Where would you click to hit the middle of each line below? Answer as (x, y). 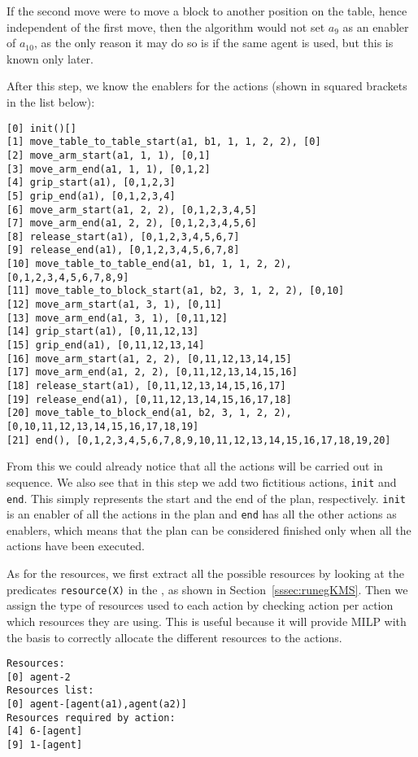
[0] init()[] (41, 128)
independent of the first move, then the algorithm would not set (166, 26)
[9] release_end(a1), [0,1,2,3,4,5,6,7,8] (123, 250)
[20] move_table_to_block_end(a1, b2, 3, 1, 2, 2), (149, 413)
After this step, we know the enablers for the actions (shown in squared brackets (207, 86)
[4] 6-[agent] (45, 731)
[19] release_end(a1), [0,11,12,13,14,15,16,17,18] (149, 399)
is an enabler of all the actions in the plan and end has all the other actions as (202, 514)
